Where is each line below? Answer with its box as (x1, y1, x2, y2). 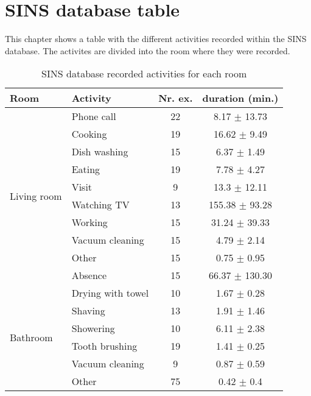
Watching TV (71, 197, 130, 212)
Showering (71, 321, 115, 336)
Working (71, 215, 108, 230)
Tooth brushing (71, 339, 138, 353)
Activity (71, 91, 111, 105)
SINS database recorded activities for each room (41, 66, 247, 81)
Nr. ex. (158, 91, 193, 105)
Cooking (71, 127, 107, 141)
